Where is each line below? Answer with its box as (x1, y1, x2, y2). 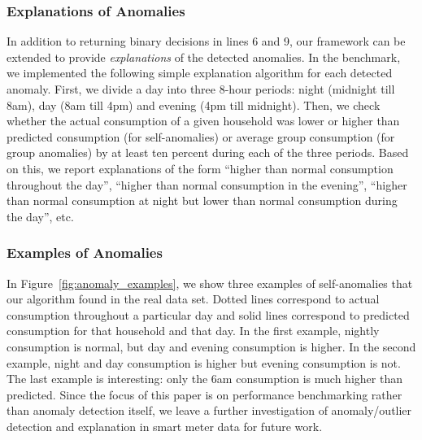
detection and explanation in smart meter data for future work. (7, 417, 323, 434)
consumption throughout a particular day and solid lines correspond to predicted (7, 306, 410, 323)
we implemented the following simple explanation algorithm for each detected (7, 64, 393, 81)
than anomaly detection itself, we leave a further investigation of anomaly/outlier (7, 402, 412, 419)
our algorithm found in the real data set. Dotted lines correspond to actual (7, 290, 380, 307)
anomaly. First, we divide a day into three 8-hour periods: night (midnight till (7, 81, 395, 97)
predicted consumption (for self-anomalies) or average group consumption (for (7, 128, 395, 145)
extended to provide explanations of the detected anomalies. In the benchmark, (7, 48, 401, 65)
